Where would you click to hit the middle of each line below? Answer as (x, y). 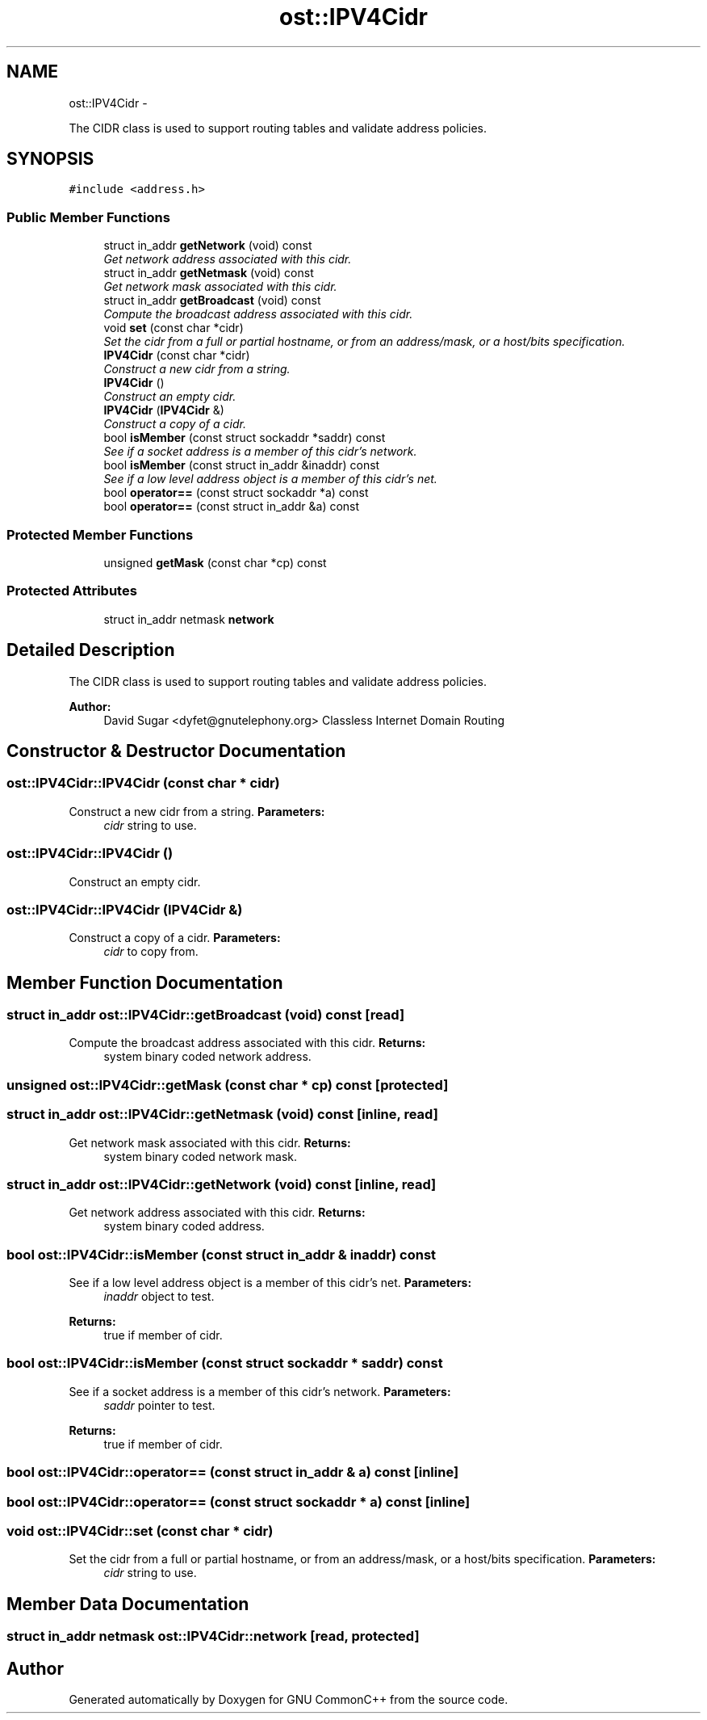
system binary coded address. (184, 1226)
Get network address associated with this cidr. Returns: (217, 1213)
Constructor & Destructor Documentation (176, 751)
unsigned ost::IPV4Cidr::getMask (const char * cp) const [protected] (228, 1085)
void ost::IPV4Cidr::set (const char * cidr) (140, 1531)
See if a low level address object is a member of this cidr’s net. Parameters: (270, 1283)
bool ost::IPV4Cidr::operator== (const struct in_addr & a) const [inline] (233, 1472)
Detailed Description (91, 650)
